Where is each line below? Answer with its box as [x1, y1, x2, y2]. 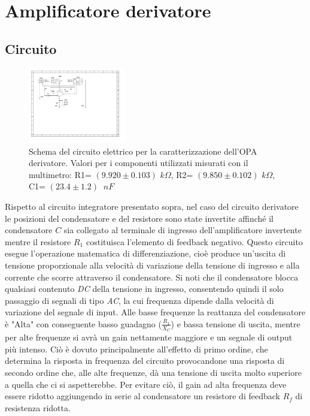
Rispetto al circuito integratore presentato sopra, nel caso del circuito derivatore [5, 200, 299, 212]
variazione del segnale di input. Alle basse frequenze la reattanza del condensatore [5, 306, 306, 318]
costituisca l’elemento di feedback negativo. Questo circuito [86, 235, 303, 248]
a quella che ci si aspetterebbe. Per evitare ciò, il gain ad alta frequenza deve [5, 378, 287, 390]
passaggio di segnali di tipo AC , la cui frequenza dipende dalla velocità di [5, 294, 274, 306]
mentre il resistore [5, 235, 71, 248]
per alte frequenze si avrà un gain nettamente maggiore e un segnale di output [5, 331, 293, 343]
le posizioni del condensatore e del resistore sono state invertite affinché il [5, 212, 273, 224]
